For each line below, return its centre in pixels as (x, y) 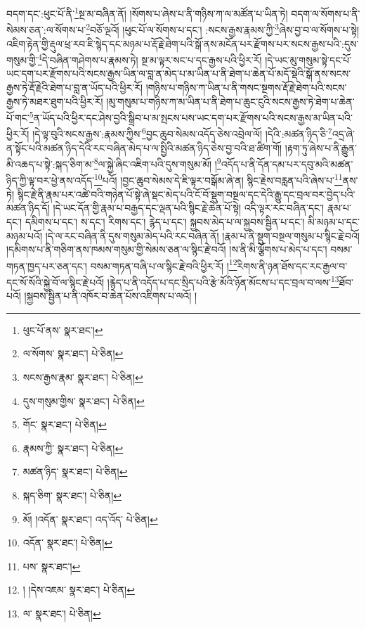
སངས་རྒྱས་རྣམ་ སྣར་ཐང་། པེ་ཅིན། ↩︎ (83, 377)
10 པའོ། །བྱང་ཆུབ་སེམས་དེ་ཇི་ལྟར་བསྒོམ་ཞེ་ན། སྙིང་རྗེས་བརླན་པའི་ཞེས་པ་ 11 (218, 179)
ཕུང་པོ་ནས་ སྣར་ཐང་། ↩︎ (63, 329)
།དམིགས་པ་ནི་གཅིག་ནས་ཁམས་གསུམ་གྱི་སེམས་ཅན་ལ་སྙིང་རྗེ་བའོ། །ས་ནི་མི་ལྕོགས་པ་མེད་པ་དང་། (167, 249)
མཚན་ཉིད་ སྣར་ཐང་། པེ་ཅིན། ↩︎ (75, 472)
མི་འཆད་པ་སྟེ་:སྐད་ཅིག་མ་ (50, 164)
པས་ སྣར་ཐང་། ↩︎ (52, 566)
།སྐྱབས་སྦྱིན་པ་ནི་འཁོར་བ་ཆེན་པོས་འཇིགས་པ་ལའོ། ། (111, 296)
